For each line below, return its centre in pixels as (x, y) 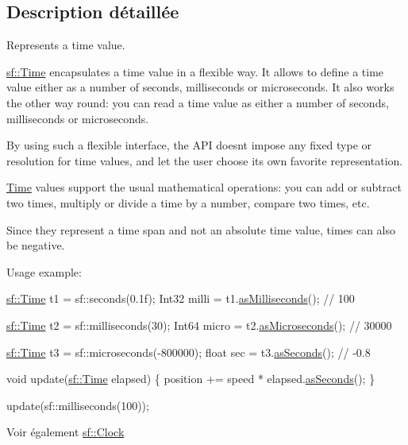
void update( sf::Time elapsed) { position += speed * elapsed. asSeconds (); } (191, 379)
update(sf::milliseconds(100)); (78, 405)
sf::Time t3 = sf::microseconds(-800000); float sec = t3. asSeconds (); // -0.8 (189, 352)
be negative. (36, 245)
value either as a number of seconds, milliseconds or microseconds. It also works (200, 87)
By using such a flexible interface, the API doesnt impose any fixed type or (189, 145)
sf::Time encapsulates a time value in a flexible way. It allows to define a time (195, 71)
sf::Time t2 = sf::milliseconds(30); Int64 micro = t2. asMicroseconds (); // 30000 (199, 325)
